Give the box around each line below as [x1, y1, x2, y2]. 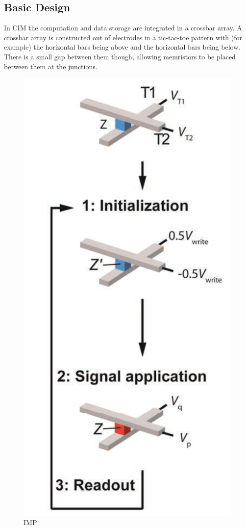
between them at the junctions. [4, 61, 98, 71]
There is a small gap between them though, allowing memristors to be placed [4, 51, 236, 61]
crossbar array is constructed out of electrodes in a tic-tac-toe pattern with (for [4, 32, 243, 42]
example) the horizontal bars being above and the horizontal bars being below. [4, 42, 241, 52]
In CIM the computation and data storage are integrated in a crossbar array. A [4, 23, 242, 33]
